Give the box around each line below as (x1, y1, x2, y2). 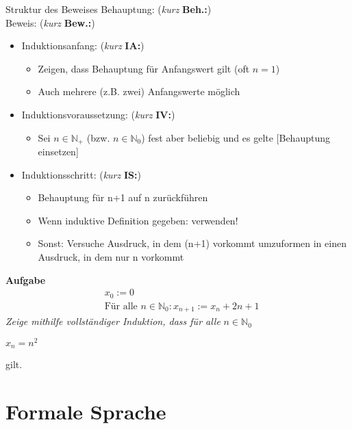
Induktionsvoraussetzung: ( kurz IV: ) (21, 107, 175, 121)
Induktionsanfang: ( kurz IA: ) (21, 38, 144, 53)
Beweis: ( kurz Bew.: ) (5, 15, 95, 29)
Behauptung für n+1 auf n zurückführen (38, 190, 208, 205)
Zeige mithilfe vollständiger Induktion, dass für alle (5, 314, 221, 328)
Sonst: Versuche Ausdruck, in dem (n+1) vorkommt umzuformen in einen (38, 236, 347, 250)
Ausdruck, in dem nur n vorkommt (38, 249, 184, 263)
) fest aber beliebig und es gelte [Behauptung (141, 130, 330, 144)
